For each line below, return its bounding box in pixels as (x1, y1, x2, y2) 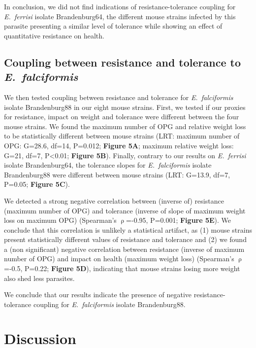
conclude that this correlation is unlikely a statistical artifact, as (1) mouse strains (4, 224, 252, 235)
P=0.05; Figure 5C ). (4, 179, 70, 189)
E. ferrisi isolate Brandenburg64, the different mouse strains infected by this (4, 11, 236, 21)
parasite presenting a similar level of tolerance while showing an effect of (4, 21, 223, 31)
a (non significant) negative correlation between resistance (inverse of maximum (4, 244, 245, 254)
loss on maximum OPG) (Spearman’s (4, 215, 117, 225)
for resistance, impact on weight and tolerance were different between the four (4, 111, 239, 122)
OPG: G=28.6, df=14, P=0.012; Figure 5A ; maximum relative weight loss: (4, 140, 234, 150)
